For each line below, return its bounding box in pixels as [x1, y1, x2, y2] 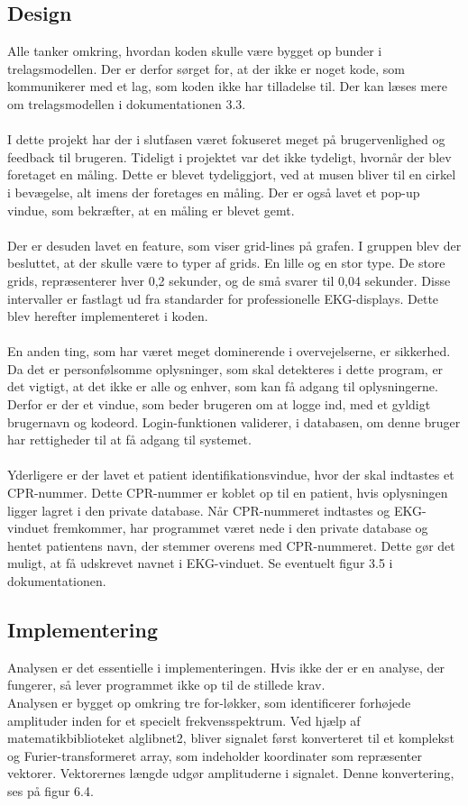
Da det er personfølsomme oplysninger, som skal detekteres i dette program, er [7, 359, 444, 378]
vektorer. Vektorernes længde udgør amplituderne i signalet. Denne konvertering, [7, 764, 454, 783]
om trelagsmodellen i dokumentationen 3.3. [7, 94, 246, 113]
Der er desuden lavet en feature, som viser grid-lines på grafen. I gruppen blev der [7, 235, 462, 254]
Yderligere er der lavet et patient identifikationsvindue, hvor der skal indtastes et [7, 465, 454, 484]
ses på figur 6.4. [7, 781, 94, 800]
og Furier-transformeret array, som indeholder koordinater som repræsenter [7, 746, 422, 765]
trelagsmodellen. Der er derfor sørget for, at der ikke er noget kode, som [7, 59, 405, 78]
